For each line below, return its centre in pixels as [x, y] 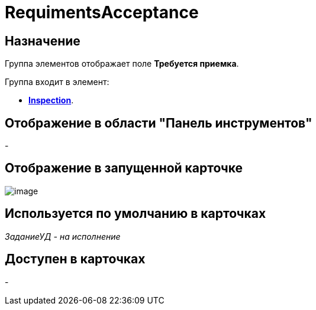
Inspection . [51, 100]
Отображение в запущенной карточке [124, 168]
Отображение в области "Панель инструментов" [159, 123]
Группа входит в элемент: [57, 82]
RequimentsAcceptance [102, 12]
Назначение [43, 41]
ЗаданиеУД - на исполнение [63, 236]
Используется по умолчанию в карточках [136, 214]
